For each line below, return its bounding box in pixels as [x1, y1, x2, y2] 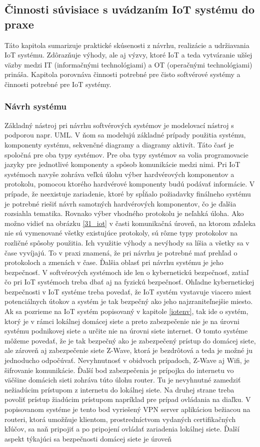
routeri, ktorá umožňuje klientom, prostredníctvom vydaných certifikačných [4, 413, 236, 424]
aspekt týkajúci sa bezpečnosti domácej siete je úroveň [4, 433, 171, 443]
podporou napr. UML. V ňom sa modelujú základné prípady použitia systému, [4, 129, 246, 140]
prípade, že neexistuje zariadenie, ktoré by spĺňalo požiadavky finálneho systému [4, 188, 251, 198]
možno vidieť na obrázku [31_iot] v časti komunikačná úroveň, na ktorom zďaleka [4, 217, 256, 228]
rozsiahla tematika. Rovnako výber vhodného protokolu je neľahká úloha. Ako [4, 208, 244, 218]
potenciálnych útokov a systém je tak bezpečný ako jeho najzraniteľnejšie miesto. [4, 296, 253, 306]
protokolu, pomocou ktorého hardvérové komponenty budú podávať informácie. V [4, 178, 255, 189]
